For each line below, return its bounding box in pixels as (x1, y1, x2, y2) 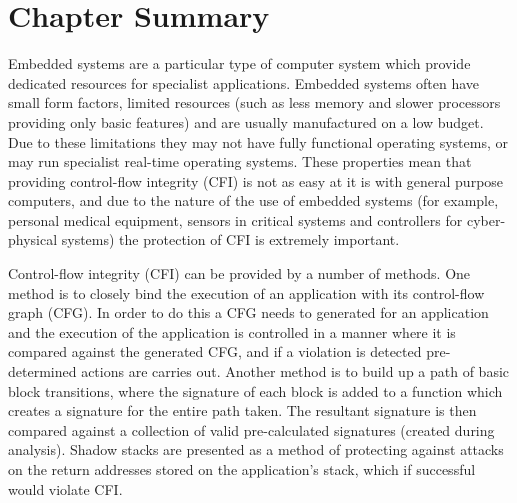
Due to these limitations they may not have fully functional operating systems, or (8, 131, 508, 152)
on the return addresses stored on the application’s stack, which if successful (8, 459, 476, 479)
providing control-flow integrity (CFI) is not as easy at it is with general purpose (8, 170, 504, 191)
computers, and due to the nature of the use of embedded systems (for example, (8, 190, 499, 211)
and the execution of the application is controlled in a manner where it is (8, 321, 456, 342)
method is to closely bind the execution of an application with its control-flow (8, 282, 485, 303)
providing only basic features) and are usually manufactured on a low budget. (8, 111, 484, 132)
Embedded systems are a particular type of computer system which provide (8, 53, 471, 74)
